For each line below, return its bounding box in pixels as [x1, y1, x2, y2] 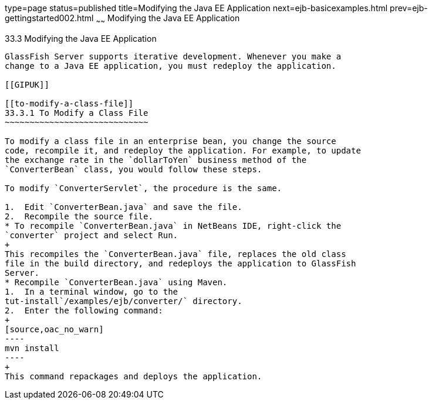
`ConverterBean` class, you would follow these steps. [5, 164, 262, 174]
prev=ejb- [390, 3, 428, 13]
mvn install [5, 343, 59, 353]
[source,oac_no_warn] [5, 324, 104, 334]
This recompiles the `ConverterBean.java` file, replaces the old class [5, 249, 346, 259]
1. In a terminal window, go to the [5, 286, 178, 296]
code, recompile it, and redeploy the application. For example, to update [5, 145, 361, 155]
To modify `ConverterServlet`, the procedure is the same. [5, 183, 282, 193]
